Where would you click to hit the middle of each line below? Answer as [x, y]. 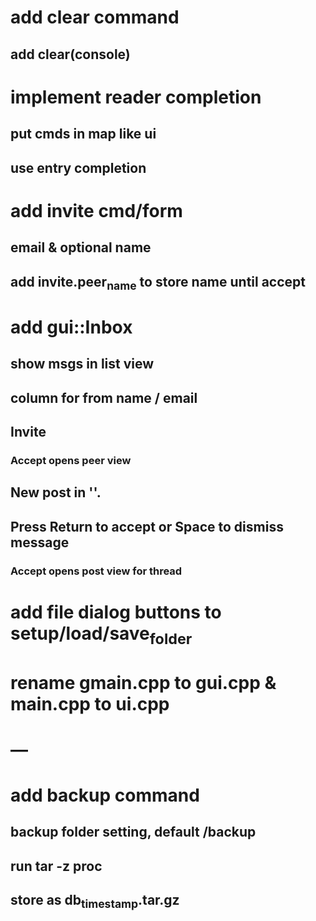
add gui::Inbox [71, 327]
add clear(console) [70, 54]
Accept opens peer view [71, 460]
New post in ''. [56, 492]
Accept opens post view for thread [96, 571]
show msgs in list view [82, 364]
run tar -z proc [56, 866]
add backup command [105, 795]
